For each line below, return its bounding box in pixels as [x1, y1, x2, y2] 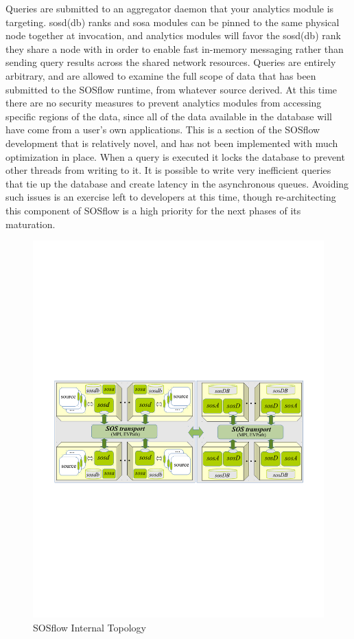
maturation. [5, 216, 56, 231]
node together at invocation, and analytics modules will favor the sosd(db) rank [5, 28, 341, 43]
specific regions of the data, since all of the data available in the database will [5, 109, 332, 123]
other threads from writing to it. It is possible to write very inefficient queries [5, 163, 331, 177]
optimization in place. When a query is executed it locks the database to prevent [5, 149, 345, 164]
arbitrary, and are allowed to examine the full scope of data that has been [5, 68, 316, 82]
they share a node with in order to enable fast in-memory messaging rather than [5, 41, 344, 56]
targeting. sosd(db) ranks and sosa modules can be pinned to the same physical [5, 14, 340, 29]
